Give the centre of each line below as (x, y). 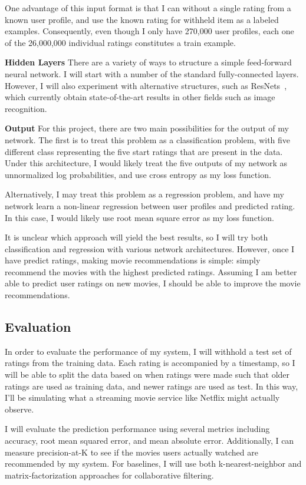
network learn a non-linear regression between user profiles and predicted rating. (150, 205)
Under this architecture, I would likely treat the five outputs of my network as (146, 163)
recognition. (26, 108)
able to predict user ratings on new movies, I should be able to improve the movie (153, 283)
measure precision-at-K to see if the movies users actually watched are (131, 452)
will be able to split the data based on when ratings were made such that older (147, 375)
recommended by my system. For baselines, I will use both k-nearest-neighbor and (153, 463)
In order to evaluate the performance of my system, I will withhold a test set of (148, 351)
